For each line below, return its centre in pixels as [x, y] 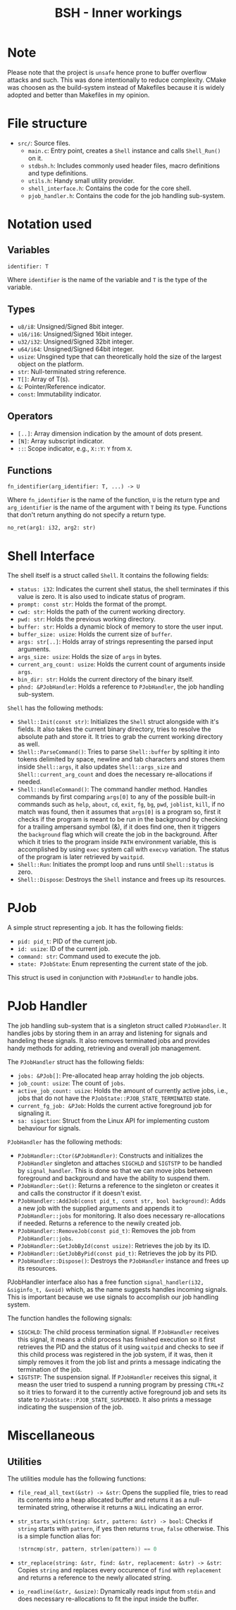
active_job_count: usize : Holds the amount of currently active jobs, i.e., [123, 1091]
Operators [30, 416]
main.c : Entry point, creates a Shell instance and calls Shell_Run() [124, 151]
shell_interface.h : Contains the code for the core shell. [110, 188]
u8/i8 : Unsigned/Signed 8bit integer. [71, 326]
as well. [29, 745]
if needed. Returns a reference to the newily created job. [99, 1223]
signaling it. [34, 1113]
